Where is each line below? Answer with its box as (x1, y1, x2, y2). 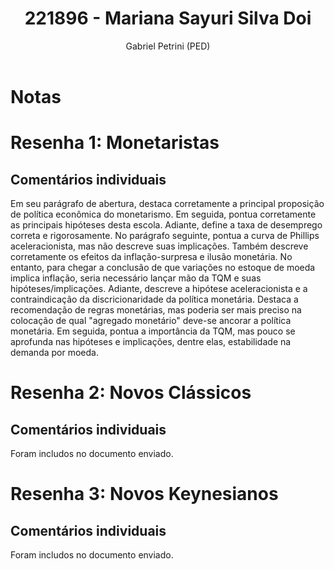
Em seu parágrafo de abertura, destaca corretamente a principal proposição (10, 197, 325, 209)
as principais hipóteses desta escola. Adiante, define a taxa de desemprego (10, 218, 323, 231)
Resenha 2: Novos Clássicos (10, 382, 252, 404)
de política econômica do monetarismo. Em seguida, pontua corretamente (10, 208, 317, 220)
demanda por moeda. (10, 346, 99, 358)
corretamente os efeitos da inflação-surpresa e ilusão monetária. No (10, 250, 293, 262)
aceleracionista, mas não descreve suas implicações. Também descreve (10, 240, 309, 252)
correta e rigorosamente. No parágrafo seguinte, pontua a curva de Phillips (10, 229, 320, 241)
